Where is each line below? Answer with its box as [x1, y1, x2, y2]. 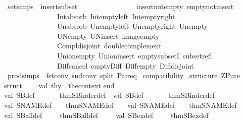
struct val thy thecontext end [4, 80, 115, 90]
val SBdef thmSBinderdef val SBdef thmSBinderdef [4, 90, 215, 100]
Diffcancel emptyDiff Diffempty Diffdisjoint [57, 60, 194, 71]
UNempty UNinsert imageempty [57, 30, 160, 41]
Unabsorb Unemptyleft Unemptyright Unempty [57, 21, 208, 31]
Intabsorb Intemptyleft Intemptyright [57, 11, 175, 21]
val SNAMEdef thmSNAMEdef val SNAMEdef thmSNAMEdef [4, 99, 237, 110]
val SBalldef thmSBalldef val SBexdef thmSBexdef [4, 109, 209, 120]
